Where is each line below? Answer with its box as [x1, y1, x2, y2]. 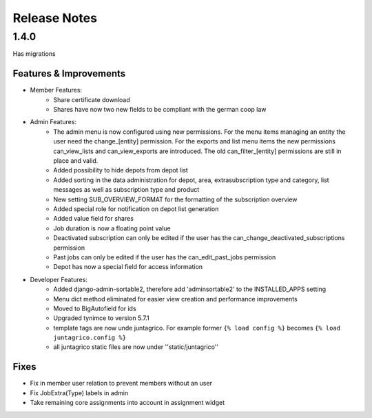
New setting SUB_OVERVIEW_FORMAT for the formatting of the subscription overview [53, 195, 298, 203]
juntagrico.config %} [53, 334, 127, 341]
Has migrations [12, 50, 56, 58]
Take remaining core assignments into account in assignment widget [30, 399, 225, 407]
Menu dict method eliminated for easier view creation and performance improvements [53, 295, 298, 303]
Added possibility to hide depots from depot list [53, 166, 189, 175]
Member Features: [30, 86, 83, 94]
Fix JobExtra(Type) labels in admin [30, 388, 129, 397]
